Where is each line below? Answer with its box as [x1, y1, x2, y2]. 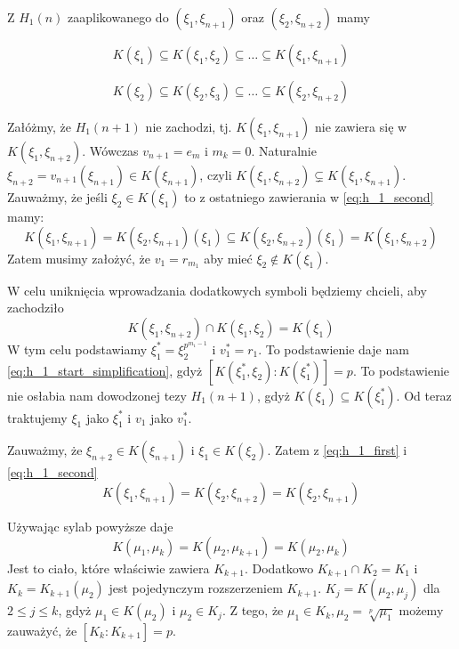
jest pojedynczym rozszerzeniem [109, 579, 283, 597]
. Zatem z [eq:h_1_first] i [267, 441, 407, 459]
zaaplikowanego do [68, 8, 169, 26]
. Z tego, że [221, 601, 284, 620]
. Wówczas [82, 142, 139, 159]
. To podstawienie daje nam [258, 339, 409, 358]
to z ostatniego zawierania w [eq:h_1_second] [184, 188, 434, 206]
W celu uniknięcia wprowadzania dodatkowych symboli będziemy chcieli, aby [7, 280, 427, 299]
